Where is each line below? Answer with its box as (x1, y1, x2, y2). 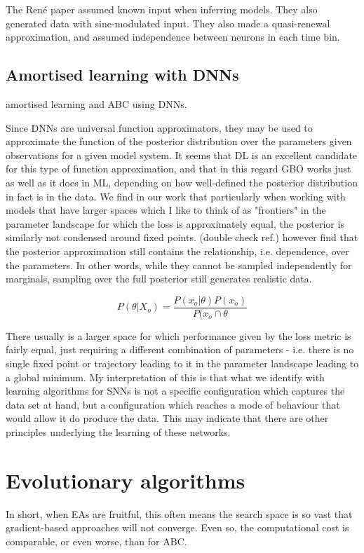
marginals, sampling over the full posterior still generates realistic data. (6, 271, 312, 286)
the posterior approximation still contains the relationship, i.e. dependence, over (6, 243, 349, 258)
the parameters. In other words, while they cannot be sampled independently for (6, 257, 352, 272)
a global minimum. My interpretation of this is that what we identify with (6, 369, 325, 384)
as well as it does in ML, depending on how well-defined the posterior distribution (6, 175, 358, 189)
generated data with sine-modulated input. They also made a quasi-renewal (6, 15, 330, 30)
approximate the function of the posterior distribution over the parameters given (6, 134, 352, 149)
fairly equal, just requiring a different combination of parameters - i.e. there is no (6, 342, 354, 357)
